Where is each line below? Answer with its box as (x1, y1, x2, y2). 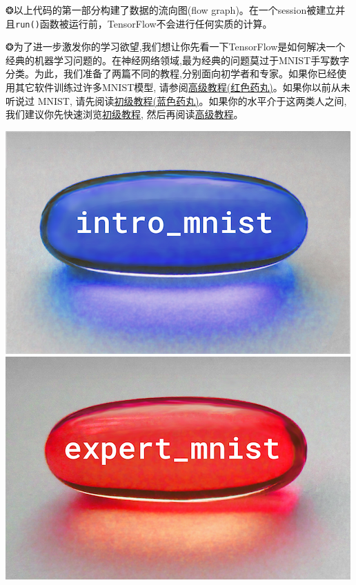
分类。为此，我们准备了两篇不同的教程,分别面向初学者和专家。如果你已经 (6, 66, 337, 81)
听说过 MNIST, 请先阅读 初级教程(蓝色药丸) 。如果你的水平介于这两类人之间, (6, 93, 347, 108)
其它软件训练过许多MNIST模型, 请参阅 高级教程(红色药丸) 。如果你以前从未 (14, 80, 350, 95)
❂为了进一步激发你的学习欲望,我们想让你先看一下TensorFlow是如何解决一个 (6, 39, 346, 54)
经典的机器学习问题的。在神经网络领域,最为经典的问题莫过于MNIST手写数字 (6, 52, 350, 67)
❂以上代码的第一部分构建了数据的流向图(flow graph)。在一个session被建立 (6, 3, 336, 17)
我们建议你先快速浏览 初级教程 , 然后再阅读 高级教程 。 (6, 107, 244, 121)
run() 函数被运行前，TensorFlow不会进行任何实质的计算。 (15, 16, 273, 30)
